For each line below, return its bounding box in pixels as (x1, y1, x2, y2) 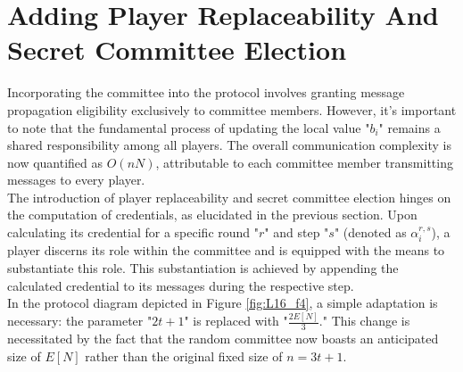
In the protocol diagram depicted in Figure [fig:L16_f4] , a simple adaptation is (7, 293, 438, 312)
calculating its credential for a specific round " (7, 223, 260, 242)
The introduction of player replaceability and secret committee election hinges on (7, 187, 451, 206)
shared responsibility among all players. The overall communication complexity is (7, 136, 451, 154)
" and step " (264, 223, 329, 242)
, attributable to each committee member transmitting (155, 153, 453, 171)
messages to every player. (7, 170, 145, 189)
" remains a (378, 118, 441, 136)
